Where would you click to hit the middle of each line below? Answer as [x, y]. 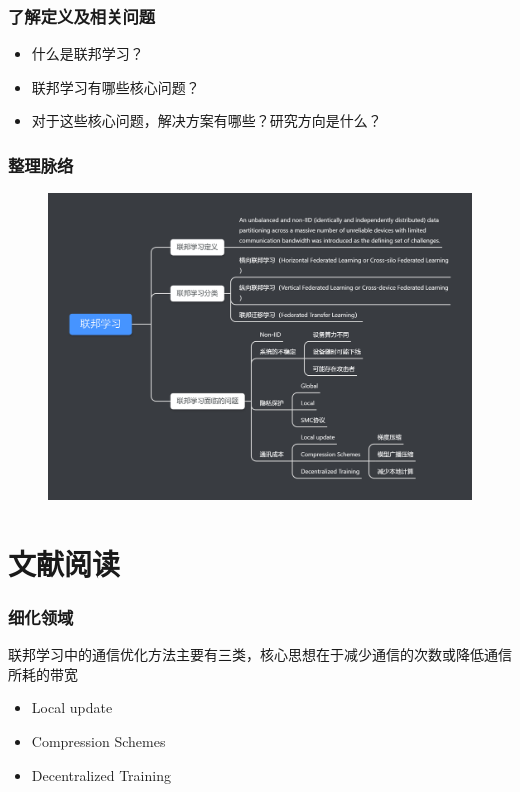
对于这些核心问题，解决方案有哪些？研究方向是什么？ [206, 120]
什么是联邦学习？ [87, 53]
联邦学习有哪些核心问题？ [115, 86]
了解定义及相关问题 [82, 15]
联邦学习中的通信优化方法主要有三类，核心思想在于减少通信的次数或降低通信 [260, 654]
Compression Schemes [98, 741]
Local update [72, 707]
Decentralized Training [101, 774]
